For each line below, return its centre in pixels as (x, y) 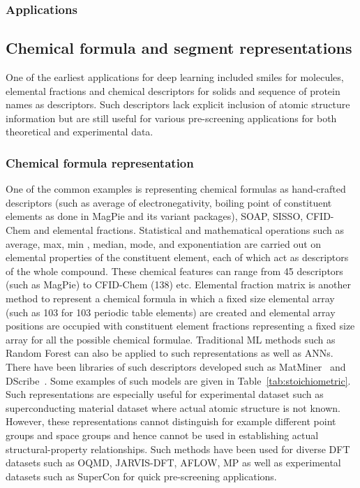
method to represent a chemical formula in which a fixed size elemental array (170, 298)
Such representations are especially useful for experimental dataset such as (165, 394)
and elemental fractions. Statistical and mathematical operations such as (189, 230)
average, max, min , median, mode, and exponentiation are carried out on (164, 243)
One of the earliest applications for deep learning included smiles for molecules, (175, 77)
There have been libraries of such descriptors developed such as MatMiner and (176, 366)
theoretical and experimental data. (80, 132)
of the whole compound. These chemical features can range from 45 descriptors (174, 271)
